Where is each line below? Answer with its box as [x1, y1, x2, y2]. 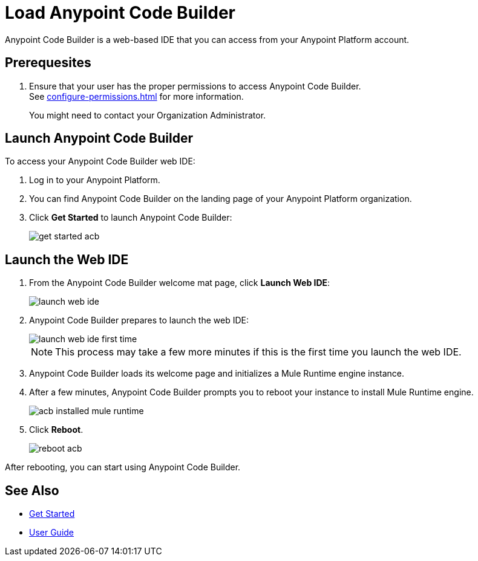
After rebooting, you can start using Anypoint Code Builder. [5, 462, 241, 473]
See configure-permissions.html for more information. [29, 91, 244, 102]
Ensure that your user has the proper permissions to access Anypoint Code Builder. [29, 80, 361, 91]
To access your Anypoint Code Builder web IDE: [5, 156, 195, 167]
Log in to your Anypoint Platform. [29, 175, 160, 186]
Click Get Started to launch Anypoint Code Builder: [29, 212, 232, 223]
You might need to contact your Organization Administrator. [29, 109, 266, 120]
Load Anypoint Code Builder [5, 2, 235, 23]
